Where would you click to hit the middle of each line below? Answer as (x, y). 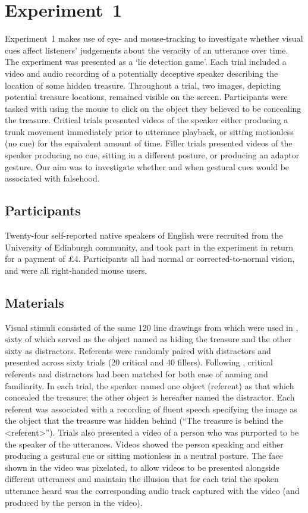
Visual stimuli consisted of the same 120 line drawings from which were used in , (152, 327)
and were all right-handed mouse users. (76, 270)
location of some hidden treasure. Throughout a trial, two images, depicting (143, 85)
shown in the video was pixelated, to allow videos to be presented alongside (142, 467)
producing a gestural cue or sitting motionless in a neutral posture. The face (144, 456)
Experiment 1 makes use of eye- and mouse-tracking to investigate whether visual (154, 38)
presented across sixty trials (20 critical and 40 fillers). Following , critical (139, 362)
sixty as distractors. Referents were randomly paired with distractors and (138, 350)
